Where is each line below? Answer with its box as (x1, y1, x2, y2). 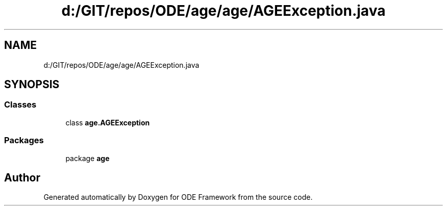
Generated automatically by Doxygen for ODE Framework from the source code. (43, 193, 313, 202)
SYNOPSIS (4, 78, 60, 91)
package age (65, 153, 110, 163)
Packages (4, 135, 44, 146)
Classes (4, 99, 37, 110)
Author (4, 171, 40, 184)
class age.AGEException (65, 118, 150, 127)
